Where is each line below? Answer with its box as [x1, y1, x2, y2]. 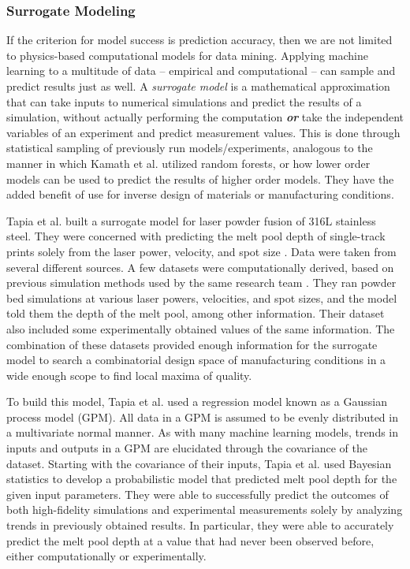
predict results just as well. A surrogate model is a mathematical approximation [6, 78, 390, 94]
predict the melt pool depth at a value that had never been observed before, [6, 532, 375, 549]
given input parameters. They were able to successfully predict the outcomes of [6, 485, 389, 502]
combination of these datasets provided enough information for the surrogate [6, 336, 378, 352]
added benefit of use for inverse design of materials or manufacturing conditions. [6, 186, 394, 203]
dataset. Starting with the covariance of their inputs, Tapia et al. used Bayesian [6, 455, 392, 471]
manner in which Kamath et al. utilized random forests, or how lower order [6, 154, 371, 171]
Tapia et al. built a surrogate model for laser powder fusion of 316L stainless [6, 212, 376, 229]
